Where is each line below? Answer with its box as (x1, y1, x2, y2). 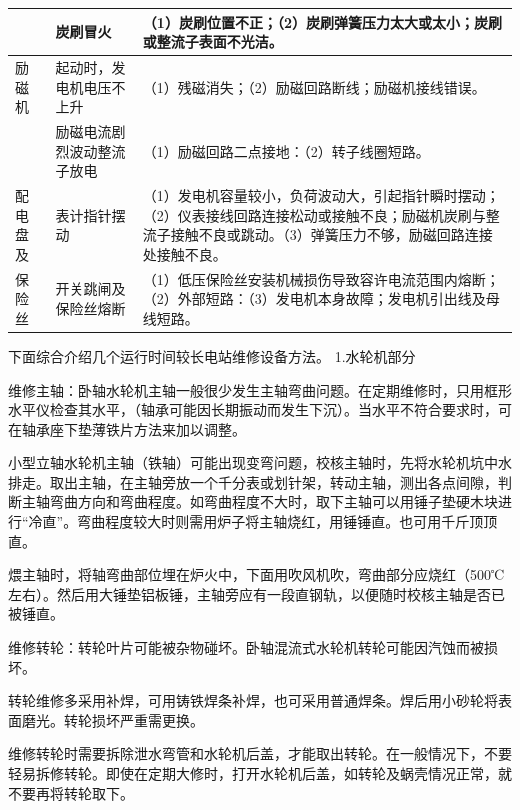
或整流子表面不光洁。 (142, 31, 283, 52)
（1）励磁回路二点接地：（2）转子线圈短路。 (142, 140, 430, 161)
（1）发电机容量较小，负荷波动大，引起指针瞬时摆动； (142, 185, 500, 205)
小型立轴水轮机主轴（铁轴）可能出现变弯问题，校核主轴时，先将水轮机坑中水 (8, 452, 512, 473)
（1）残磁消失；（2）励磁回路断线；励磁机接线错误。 (142, 76, 486, 97)
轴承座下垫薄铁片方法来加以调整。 (21, 418, 246, 439)
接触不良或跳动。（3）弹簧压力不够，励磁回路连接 (170, 224, 493, 245)
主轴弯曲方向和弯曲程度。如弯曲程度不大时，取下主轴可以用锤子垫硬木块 (21, 491, 498, 512)
